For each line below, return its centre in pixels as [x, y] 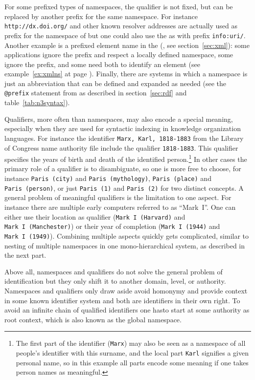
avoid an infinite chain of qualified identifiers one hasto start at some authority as [127, 310]
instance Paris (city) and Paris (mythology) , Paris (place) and [108, 178]
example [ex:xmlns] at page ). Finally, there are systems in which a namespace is [126, 74]
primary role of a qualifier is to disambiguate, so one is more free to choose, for [123, 168]
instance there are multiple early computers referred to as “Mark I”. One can [120, 207]
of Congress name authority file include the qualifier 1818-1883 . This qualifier [121, 147]
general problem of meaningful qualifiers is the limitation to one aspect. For [118, 197]
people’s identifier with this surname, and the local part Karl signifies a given [132, 352]
